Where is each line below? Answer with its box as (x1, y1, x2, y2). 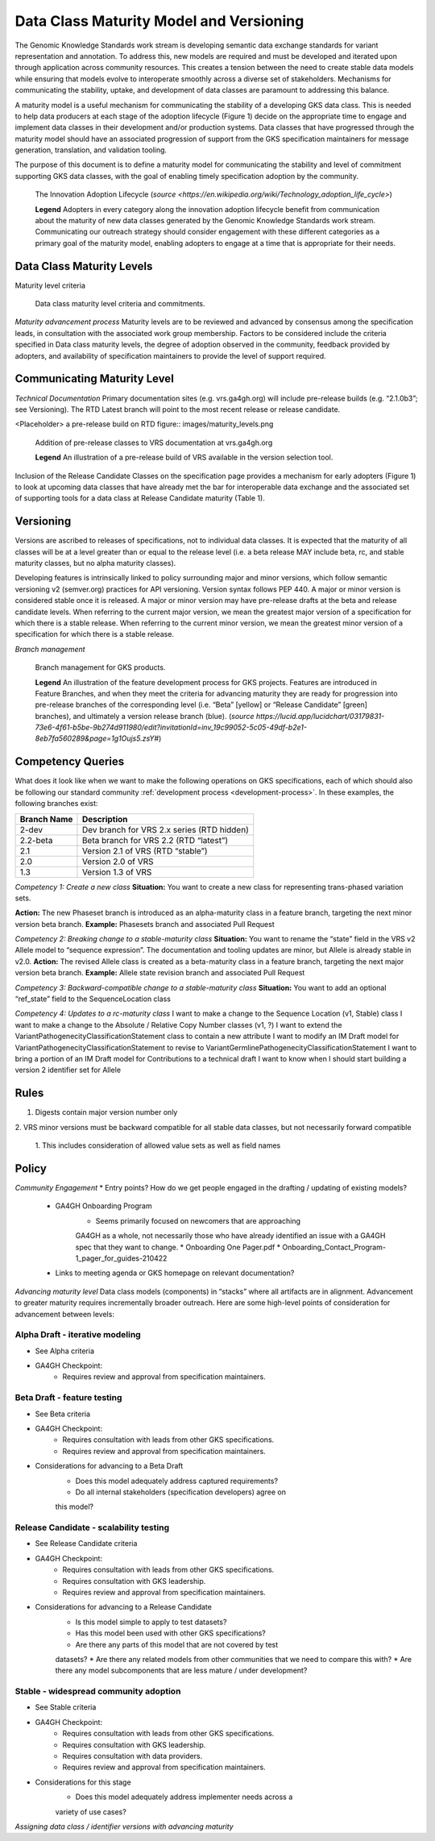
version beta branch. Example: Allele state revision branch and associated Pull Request (14, 968, 305, 978)
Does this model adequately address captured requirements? (75, 1476, 278, 1486)
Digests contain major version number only (35, 1108, 178, 1117)
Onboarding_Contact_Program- (282, 1242, 387, 1252)
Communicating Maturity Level (14, 372, 175, 386)
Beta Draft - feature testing (14, 1392, 122, 1403)
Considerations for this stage (35, 1777, 132, 1787)
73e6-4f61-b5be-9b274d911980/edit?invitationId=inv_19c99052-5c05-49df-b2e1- (35, 722, 308, 733)
